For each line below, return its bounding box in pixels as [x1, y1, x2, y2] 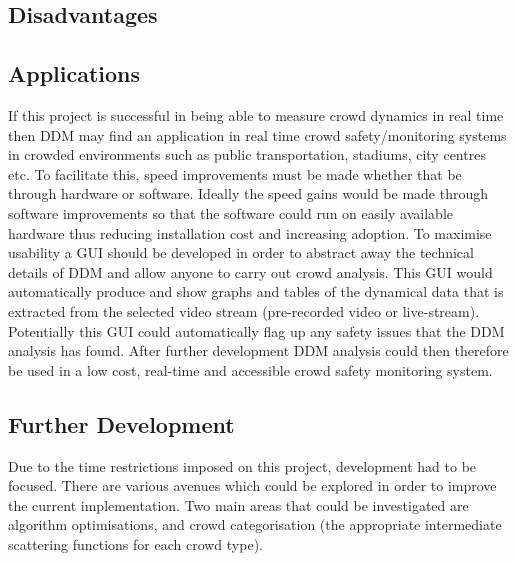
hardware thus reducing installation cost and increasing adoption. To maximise [8, 222, 492, 243]
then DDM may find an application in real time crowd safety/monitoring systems [8, 124, 507, 145]
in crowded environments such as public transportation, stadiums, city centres [8, 144, 486, 165]
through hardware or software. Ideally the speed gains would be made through [8, 183, 488, 204]
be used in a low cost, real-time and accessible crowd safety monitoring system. [8, 359, 493, 380]
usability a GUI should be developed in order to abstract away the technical [8, 242, 474, 263]
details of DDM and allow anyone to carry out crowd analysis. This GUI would [8, 261, 493, 282]
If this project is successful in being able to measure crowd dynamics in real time [8, 104, 504, 125]
